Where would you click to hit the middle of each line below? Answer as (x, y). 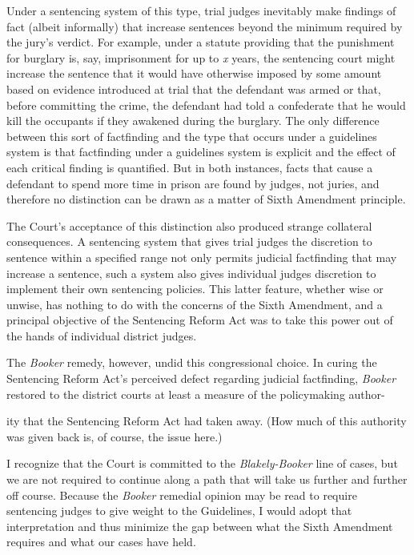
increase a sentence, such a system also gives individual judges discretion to (191, 273)
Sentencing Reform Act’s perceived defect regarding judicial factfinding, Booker (201, 378)
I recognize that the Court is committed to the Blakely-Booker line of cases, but (202, 463)
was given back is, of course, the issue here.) (115, 436)
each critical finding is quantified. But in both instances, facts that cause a (190, 167)
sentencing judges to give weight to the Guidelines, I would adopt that (179, 511)
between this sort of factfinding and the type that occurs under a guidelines (192, 136)
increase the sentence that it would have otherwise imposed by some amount (194, 73)
